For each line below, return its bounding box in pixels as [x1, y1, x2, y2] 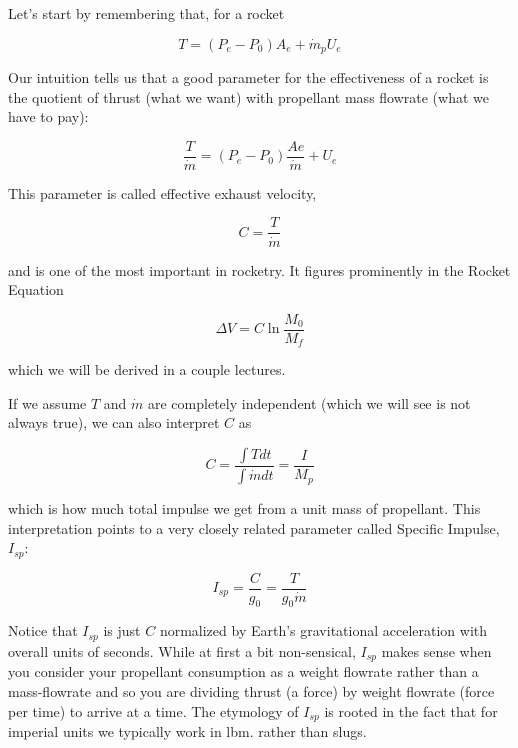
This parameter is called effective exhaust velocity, [8, 182, 317, 203]
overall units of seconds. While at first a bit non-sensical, [8, 640, 356, 661]
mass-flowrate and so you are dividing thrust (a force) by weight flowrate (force [8, 680, 495, 701]
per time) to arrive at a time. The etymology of [8, 700, 299, 721]
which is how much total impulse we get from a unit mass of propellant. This [8, 497, 481, 518]
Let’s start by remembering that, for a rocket [8, 3, 285, 23]
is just [103, 620, 141, 641]
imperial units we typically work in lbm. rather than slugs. [8, 720, 367, 741]
